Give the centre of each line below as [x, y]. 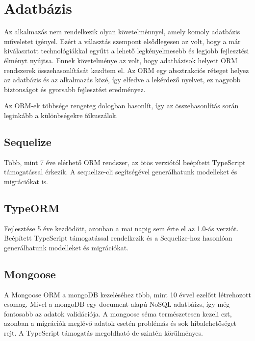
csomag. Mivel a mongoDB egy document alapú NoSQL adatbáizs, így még [117, 304]
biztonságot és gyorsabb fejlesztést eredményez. [75, 89]
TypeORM [32, 207]
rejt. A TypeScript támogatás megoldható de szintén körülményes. [103, 333]
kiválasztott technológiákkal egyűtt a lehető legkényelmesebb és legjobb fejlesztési [127, 51]
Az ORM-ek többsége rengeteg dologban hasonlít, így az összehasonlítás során [121, 106]
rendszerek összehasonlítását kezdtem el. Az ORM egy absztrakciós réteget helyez [127, 70]
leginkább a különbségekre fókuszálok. [61, 115]
